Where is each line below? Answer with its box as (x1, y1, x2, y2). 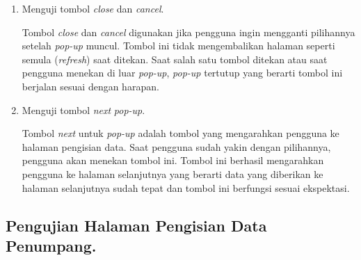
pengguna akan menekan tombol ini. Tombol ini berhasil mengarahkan (22, 153, 324, 168)
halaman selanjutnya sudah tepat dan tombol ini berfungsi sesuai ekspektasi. (22, 180, 350, 195)
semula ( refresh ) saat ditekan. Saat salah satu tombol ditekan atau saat (22, 51, 328, 66)
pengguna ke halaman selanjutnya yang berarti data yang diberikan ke (22, 166, 323, 181)
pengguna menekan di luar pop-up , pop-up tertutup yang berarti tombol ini (22, 65, 343, 80)
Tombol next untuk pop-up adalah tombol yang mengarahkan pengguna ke (22, 126, 339, 140)
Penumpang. (6, 234, 97, 256)
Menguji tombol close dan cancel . (22, 1, 164, 15)
